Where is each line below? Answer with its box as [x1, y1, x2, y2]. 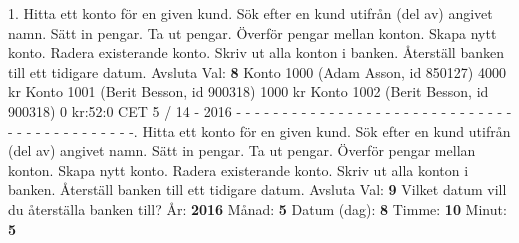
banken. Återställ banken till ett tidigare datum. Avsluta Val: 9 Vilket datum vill [8, 179, 507, 200]
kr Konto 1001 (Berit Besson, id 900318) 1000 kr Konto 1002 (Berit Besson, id [8, 81, 489, 102]
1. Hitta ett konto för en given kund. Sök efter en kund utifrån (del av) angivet [8, 3, 493, 23]
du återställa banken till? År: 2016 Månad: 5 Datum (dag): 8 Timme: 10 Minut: [8, 198, 507, 219]
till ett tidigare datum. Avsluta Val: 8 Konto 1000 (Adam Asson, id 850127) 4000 [8, 61, 506, 82]
